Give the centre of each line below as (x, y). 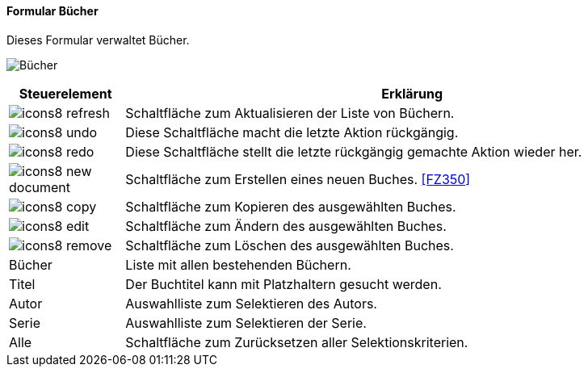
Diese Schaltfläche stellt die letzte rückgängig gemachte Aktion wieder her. (354, 151)
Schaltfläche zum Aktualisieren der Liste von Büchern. (290, 113)
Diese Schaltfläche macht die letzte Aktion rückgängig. (292, 132)
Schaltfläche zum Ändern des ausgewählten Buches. (286, 226)
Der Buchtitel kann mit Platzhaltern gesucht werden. (283, 284)
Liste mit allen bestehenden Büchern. (238, 264)
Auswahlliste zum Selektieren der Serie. (246, 323)
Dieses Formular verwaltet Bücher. (98, 40)
